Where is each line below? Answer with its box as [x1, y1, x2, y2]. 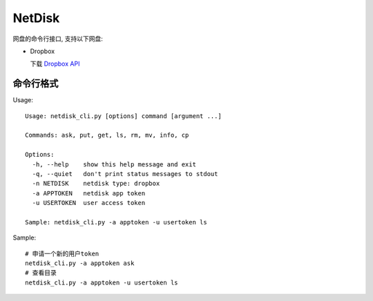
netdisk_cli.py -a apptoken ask [25, 260, 135, 267]
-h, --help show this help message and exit [32, 160, 197, 168]
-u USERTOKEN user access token [32, 199, 146, 207]
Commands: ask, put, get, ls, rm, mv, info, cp [25, 131, 189, 139]
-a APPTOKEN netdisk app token [32, 189, 146, 197]
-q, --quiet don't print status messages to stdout [32, 170, 218, 177]
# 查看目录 [25, 269, 57, 277]
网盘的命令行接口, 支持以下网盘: [12, 35, 104, 43]
